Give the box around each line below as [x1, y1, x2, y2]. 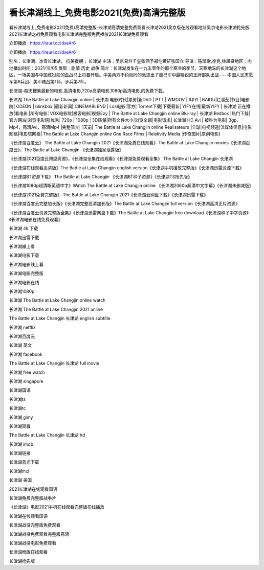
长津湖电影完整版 [9, 271, 44, 276]
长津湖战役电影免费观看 [9, 540, 56, 546]
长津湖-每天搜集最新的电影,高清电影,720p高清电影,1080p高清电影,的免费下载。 [9, 88, 167, 93]
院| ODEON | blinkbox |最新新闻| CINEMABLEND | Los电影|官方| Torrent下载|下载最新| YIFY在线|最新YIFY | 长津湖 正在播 [9, 103, 251, 110]
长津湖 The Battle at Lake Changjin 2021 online [9, 306, 103, 312]
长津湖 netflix [9, 324, 36, 330]
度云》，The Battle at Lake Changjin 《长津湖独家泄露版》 [9, 147, 124, 153]
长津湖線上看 [9, 244, 35, 250]
